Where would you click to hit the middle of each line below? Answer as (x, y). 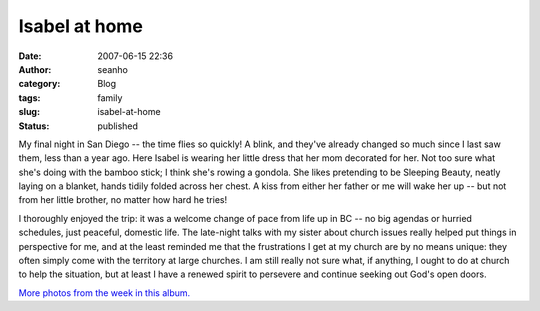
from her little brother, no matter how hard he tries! (123, 200)
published (118, 126)
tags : (29, 97)
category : (39, 84)
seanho (113, 69)
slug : (29, 112)
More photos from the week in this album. (104, 292)
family (110, 97)
